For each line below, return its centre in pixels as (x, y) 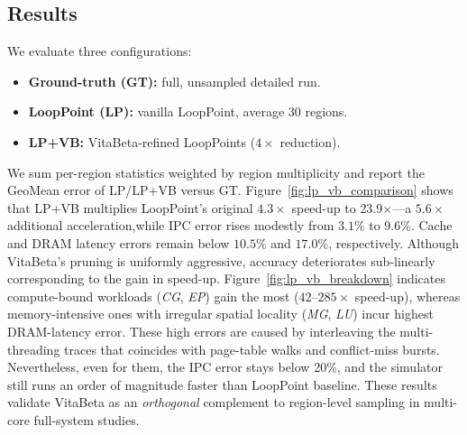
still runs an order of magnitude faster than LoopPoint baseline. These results (222, 384)
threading (34, 349)
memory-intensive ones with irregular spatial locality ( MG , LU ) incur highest (220, 314)
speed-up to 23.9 (337, 207)
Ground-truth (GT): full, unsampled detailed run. (174, 81)
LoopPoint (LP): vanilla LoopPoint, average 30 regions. (188, 111)
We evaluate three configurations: (100, 51)
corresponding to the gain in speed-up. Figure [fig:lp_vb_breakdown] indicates (227, 278)
